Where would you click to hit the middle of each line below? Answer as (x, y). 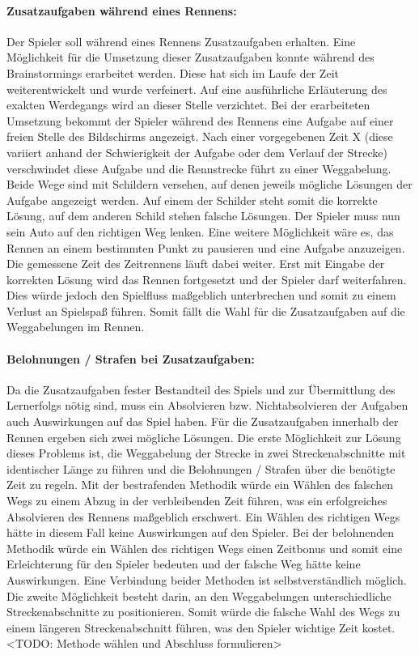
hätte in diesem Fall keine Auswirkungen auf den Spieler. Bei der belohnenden (201, 532)
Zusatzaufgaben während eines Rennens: (122, 10)
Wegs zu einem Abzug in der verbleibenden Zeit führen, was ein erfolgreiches (197, 501)
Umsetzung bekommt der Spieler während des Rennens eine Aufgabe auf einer (200, 120)
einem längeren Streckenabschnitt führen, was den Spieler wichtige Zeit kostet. (201, 627)
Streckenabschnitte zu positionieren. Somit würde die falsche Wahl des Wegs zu (203, 612)
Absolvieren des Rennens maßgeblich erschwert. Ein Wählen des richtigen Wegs (203, 516)
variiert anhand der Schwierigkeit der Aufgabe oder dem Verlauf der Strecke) (197, 152)
